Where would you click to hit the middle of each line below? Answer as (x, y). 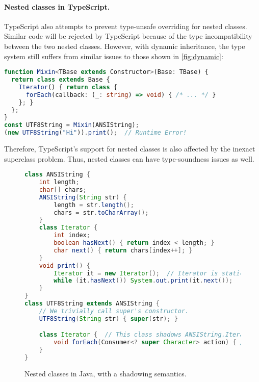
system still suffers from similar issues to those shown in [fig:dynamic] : (114, 56)
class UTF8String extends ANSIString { (92, 304)
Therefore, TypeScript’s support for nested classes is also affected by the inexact (130, 149)
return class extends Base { (61, 80)
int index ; (72, 235)
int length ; (59, 182)
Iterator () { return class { (68, 87)
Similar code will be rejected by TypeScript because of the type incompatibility (128, 36)
